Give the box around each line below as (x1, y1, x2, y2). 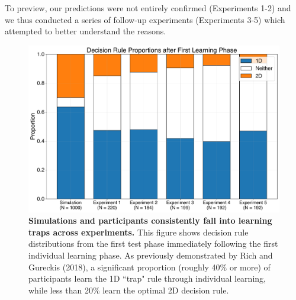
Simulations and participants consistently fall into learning (28, 214, 272, 227)
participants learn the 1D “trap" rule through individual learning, (28, 272, 266, 285)
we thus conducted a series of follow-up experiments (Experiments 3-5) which (5, 13, 285, 25)
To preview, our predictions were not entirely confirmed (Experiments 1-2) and (5, 2, 291, 14)
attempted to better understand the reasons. (5, 25, 166, 37)
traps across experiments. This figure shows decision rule (28, 225, 249, 238)
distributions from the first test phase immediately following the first (28, 237, 278, 250)
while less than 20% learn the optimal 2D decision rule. (28, 283, 229, 296)
